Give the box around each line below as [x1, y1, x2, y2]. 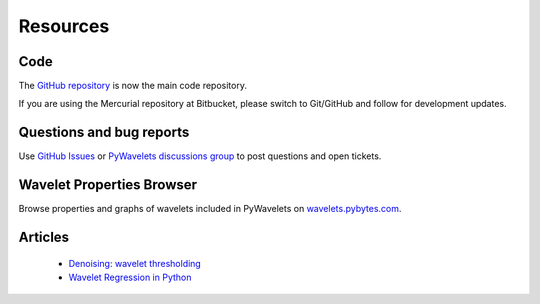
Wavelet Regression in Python [68, 271, 192, 284]
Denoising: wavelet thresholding [68, 257, 202, 269]
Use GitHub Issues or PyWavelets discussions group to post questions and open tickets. [18, 150, 382, 162]
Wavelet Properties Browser [18, 176, 198, 194]
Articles [18, 229, 70, 246]
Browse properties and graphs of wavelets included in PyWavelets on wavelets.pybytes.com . [18, 203, 402, 215]
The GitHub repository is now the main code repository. [18, 80, 247, 92]
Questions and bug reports [18, 124, 190, 141]
